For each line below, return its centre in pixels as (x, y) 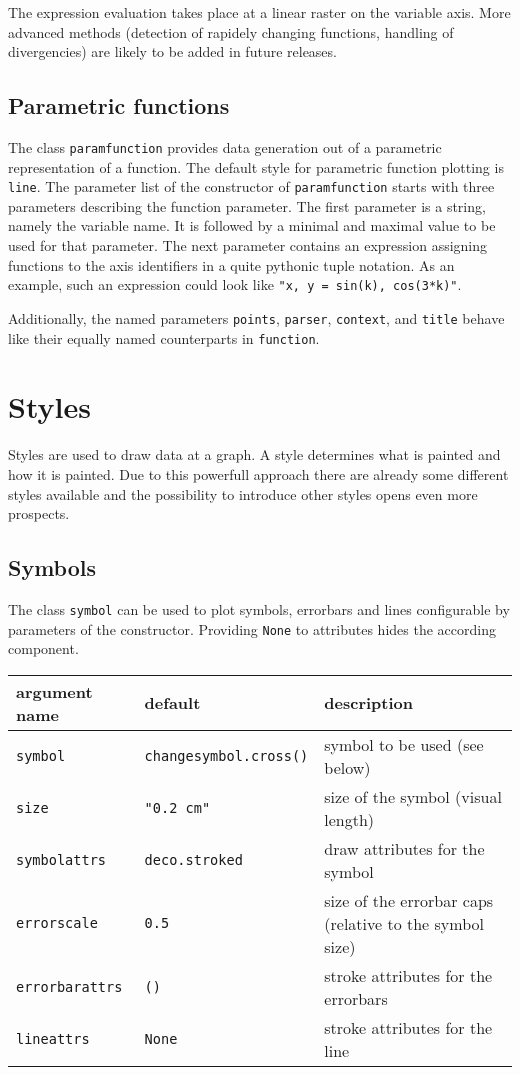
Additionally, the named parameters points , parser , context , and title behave (256, 317)
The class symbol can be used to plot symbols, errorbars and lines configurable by (259, 608)
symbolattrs (61, 859)
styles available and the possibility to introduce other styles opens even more (243, 493)
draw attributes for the (404, 848)
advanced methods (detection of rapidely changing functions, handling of (231, 31)
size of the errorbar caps (409, 900)
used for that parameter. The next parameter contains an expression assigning (248, 245)
